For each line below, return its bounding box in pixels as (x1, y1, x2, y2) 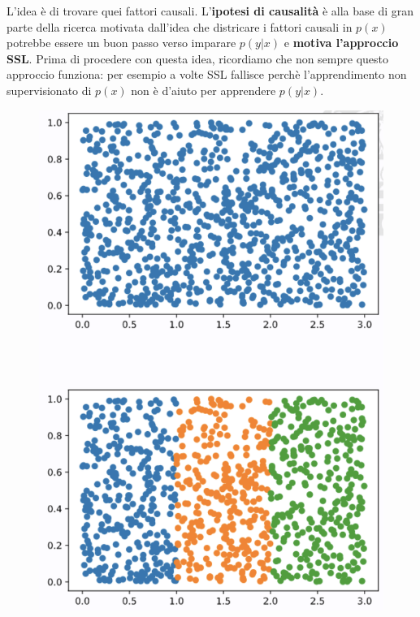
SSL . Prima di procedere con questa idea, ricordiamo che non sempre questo (6, 50, 389, 67)
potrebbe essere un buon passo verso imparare (6, 34, 236, 51)
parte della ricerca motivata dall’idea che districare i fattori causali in (6, 18, 353, 35)
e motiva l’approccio (284, 34, 399, 51)
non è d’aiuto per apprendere (131, 81, 276, 98)
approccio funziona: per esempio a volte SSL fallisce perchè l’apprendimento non (6, 66, 407, 83)
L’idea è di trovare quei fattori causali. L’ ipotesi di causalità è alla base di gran (6, 2, 414, 19)
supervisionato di (6, 81, 92, 98)
